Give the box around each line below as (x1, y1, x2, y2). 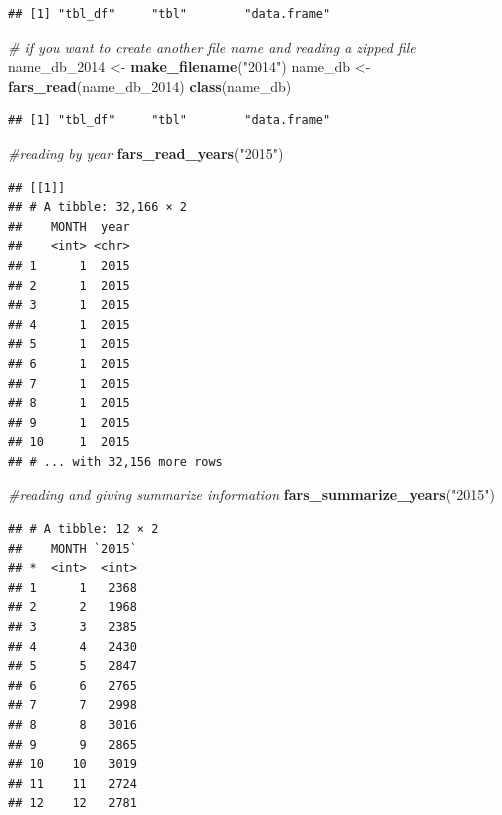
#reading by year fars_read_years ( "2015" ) (8, 142, 284, 163)
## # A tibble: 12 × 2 (8, 522, 159, 537)
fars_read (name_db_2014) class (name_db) (8, 75, 292, 96)
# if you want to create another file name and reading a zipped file (8, 36, 416, 57)
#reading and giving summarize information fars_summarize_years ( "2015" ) (8, 484, 496, 505)
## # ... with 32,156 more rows (8, 454, 223, 469)
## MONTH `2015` (8, 541, 137, 556)
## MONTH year (8, 219, 130, 234)
